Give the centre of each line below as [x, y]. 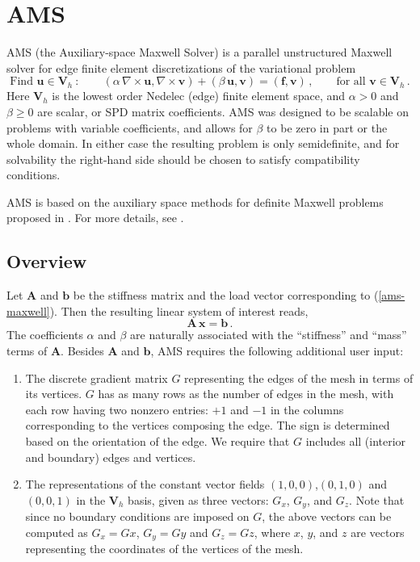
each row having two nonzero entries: [117, 409]
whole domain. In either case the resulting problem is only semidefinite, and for [203, 143]
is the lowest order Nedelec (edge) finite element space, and [199, 96]
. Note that [377, 499]
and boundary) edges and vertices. [111, 457]
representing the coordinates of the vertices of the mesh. [164, 549]
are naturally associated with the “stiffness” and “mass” [269, 335]
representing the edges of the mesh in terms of [299, 377]
